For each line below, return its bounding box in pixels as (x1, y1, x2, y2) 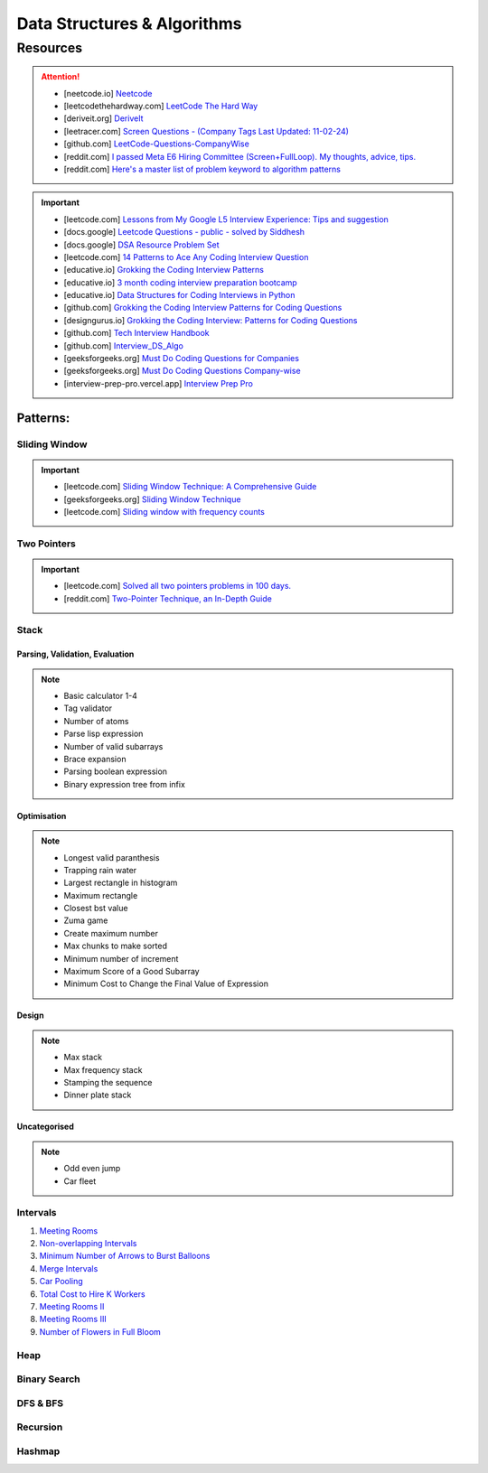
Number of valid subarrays (63, 741, 164, 751)
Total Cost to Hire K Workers (39, 1288, 145, 1300)
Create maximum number (63, 928, 158, 938)
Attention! (41, 71, 80, 82)
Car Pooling (39, 1276, 83, 1287)
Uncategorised (16, 1121, 74, 1133)
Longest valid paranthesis (63, 852, 160, 862)
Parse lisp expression (63, 728, 144, 740)
